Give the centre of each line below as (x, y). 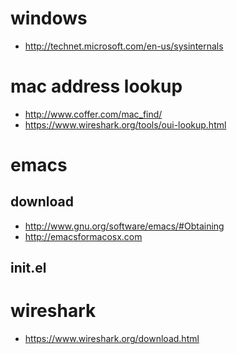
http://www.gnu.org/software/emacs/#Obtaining (124, 226)
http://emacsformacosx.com (83, 236)
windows (49, 18)
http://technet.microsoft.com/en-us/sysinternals (124, 46)
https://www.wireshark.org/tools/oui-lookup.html (125, 124)
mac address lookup (96, 86)
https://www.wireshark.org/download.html (112, 339)
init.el (28, 268)
